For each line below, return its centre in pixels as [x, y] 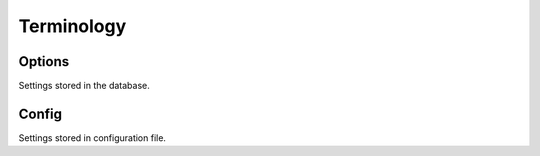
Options [44, 61]
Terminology [72, 26]
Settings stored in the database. [84, 86]
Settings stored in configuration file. [92, 137]
